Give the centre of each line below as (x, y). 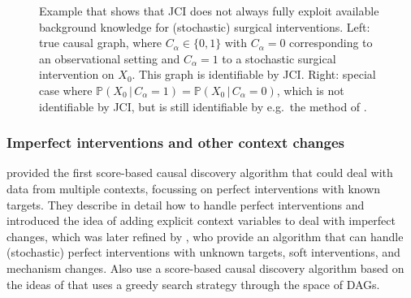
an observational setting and (110, 58)
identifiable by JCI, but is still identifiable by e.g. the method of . (203, 106)
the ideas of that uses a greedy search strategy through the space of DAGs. (193, 284)
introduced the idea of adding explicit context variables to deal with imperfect (201, 220)
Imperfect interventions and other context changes (175, 143)
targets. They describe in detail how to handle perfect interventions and (186, 204)
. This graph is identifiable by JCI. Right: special (254, 74)
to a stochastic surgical (279, 58)
